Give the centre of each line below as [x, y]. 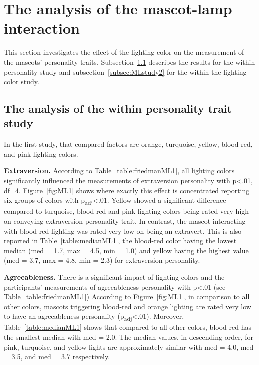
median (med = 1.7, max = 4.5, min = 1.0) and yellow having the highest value [126, 250]
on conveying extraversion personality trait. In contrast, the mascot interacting [125, 221]
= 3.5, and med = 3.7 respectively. [57, 357]
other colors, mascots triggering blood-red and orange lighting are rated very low [128, 306]
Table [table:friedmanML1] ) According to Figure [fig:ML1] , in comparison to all [127, 297]
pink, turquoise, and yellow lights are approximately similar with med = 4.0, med [129, 347]
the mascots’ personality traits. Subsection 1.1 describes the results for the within [130, 61]
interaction [42, 28]
